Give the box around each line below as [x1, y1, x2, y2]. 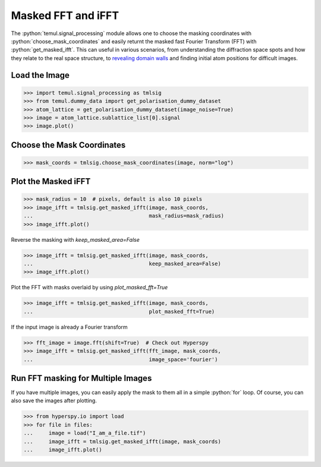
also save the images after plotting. [11, 397, 97, 404]
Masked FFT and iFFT [11, 9, 119, 22]
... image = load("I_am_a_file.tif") [23, 430, 146, 437]
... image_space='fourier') [23, 356, 218, 362]
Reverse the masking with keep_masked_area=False [11, 236, 140, 243]
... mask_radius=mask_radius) [23, 213, 225, 219]
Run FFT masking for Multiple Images [11, 373, 152, 383]
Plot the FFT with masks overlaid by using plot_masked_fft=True [11, 284, 168, 291]
